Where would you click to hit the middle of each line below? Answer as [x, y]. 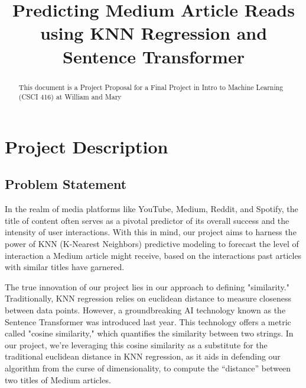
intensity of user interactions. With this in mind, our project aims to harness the [151, 232]
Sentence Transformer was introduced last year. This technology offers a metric [148, 321]
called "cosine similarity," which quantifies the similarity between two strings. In [149, 333]
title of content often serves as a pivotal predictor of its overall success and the [147, 220]
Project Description [87, 146]
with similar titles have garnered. [65, 267]
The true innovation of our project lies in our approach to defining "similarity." [147, 286]
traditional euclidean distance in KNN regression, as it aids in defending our [143, 356]
